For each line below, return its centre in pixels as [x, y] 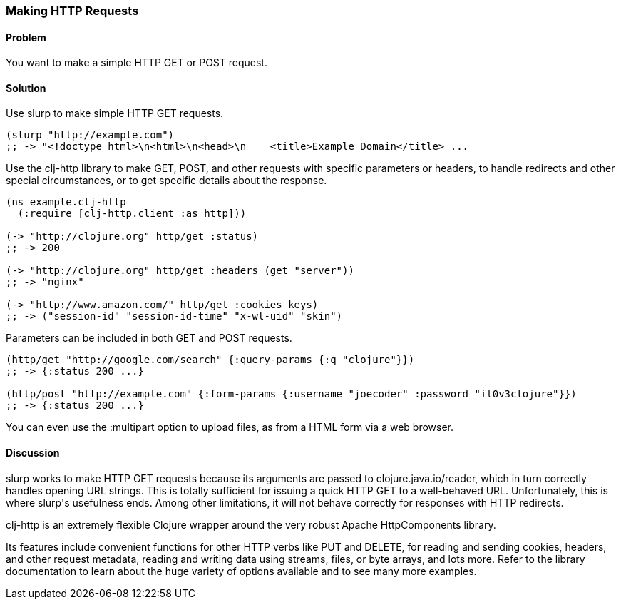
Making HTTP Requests [72, 11]
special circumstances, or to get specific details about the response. [166, 181]
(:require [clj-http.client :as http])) [132, 214]
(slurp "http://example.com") [90, 135]
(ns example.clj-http [66, 202]
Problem [26, 37]
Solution [26, 88]
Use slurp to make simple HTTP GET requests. [115, 113]
